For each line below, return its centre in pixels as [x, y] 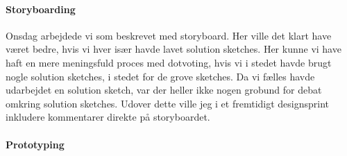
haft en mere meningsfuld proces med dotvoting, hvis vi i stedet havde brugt [169, 62]
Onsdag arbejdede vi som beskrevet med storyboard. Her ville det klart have [169, 35]
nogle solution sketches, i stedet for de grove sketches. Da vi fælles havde [160, 76]
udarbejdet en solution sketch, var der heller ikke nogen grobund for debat [164, 90]
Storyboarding [41, 9]
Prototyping [35, 144]
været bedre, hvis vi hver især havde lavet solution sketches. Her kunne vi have [173, 49]
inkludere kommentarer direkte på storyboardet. [108, 117]
